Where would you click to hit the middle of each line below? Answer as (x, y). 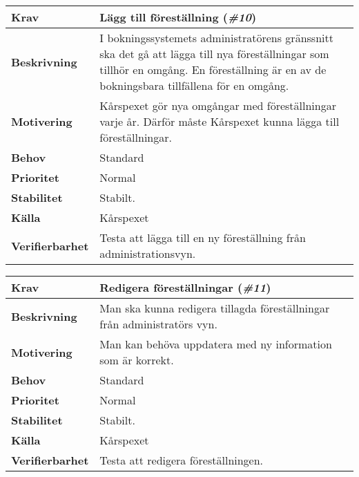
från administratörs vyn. (158, 324)
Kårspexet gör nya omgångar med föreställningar (218, 105)
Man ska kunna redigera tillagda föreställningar (215, 308)
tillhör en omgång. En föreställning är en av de (213, 69)
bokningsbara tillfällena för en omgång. (194, 85)
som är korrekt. (137, 360)
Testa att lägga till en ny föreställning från (203, 237)
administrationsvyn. (148, 253)
